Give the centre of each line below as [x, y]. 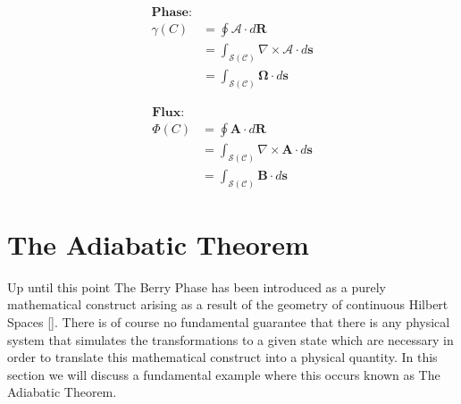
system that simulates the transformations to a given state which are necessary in [230, 339]
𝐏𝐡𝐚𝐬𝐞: [172, 13]
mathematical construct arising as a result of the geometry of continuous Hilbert [228, 304]
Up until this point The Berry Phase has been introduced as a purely [197, 286]
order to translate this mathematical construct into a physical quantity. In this [222, 357]
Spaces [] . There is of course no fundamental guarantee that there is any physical [229, 322]
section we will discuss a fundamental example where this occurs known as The [224, 374]
